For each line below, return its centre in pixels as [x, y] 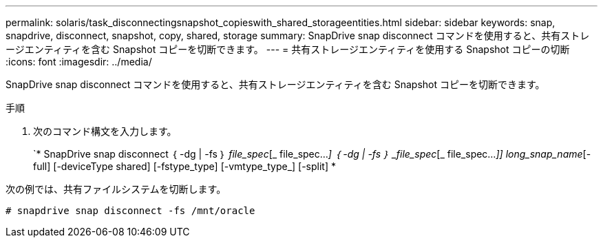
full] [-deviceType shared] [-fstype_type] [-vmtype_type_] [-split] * [184, 166]
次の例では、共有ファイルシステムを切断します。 [116, 189]
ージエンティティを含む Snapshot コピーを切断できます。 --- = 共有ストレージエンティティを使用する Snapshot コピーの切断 [288, 49]
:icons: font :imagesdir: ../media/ [79, 62]
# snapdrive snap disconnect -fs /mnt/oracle [130, 211]
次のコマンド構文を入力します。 [105, 131]
